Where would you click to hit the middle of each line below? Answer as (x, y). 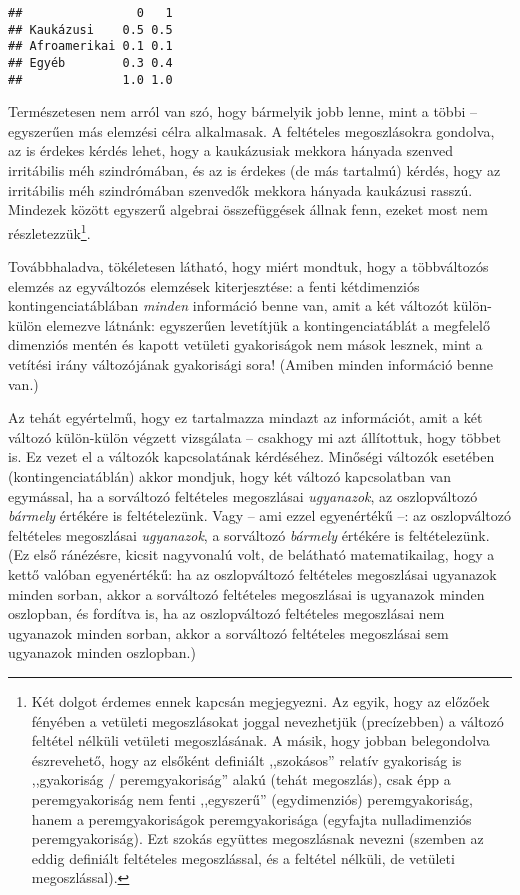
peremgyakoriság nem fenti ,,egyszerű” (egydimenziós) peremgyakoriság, (252, 798)
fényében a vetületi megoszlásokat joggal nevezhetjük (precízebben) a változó (267, 720)
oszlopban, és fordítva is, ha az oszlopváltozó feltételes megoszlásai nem (226, 613)
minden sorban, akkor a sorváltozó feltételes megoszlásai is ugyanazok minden (246, 593)
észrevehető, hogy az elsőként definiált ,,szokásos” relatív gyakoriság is (246, 759)
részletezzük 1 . (49, 231)
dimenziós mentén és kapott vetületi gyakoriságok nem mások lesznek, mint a (245, 344)
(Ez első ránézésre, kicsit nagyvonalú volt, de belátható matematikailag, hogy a (251, 554)
